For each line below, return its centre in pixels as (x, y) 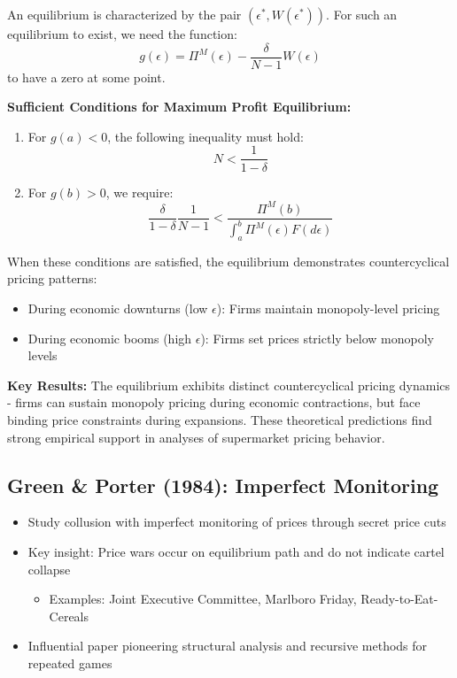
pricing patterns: (52, 278)
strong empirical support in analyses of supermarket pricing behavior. (196, 437)
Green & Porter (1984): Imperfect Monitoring (223, 485)
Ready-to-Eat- (399, 599)
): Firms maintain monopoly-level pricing (328, 308)
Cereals (69, 616)
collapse (49, 569)
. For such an (362, 14)
